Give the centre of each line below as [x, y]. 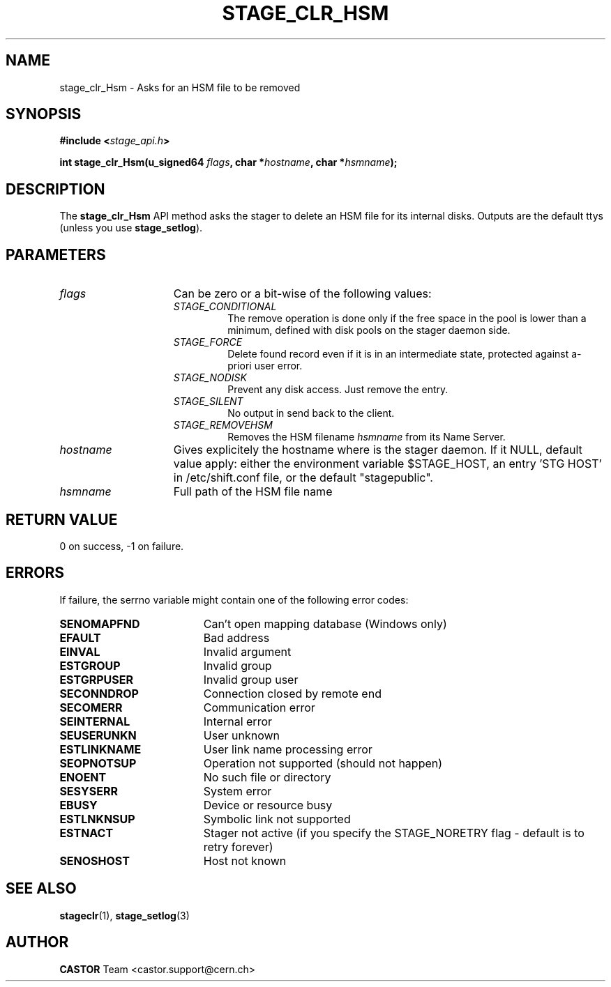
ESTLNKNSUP [97, 819]
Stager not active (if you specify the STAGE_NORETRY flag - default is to [394, 833]
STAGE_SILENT [208, 401]
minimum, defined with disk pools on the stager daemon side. [369, 330]
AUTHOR [37, 942]
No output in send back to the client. [311, 413]
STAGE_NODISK [210, 378]
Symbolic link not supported [277, 819]
